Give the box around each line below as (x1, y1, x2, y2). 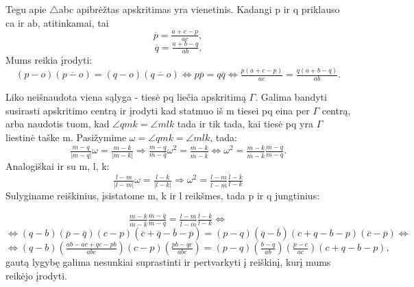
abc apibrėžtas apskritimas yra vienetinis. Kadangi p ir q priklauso (58, 2, 340, 16)
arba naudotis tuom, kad (5, 116, 110, 131)
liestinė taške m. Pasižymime (5, 129, 127, 144)
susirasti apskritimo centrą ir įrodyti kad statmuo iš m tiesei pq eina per (5, 103, 310, 117)
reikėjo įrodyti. (5, 268, 67, 282)
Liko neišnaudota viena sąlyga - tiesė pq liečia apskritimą (5, 90, 246, 104)
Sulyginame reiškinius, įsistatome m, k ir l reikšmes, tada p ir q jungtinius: (5, 188, 320, 202)
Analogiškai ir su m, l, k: (5, 158, 110, 173)
